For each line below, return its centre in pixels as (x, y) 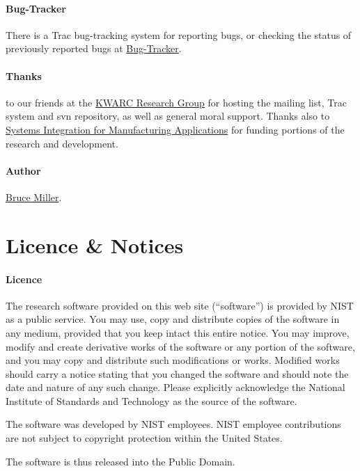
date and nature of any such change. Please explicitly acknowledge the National (175, 387)
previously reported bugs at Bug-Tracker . (94, 48)
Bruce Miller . (34, 197)
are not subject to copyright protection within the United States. (144, 438)
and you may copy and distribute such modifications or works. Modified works (173, 360)
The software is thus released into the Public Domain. (120, 461)
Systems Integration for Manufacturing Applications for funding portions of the (175, 129)
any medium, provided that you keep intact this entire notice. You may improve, (178, 332)
